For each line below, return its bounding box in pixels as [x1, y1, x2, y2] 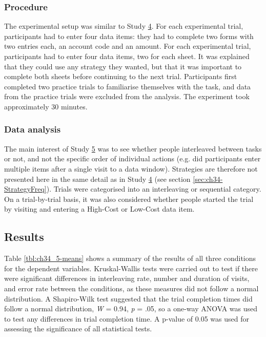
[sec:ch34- [193, 173, 223, 184]
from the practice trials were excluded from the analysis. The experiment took [4, 91, 250, 102]
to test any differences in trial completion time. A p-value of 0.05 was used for [4, 313, 249, 324]
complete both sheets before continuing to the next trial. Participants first [4, 71, 237, 82]
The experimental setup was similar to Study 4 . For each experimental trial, [4, 21, 243, 31]
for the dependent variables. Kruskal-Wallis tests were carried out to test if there [4, 263, 258, 273]
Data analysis [4, 123, 61, 136]
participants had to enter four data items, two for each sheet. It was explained [4, 51, 250, 61]
